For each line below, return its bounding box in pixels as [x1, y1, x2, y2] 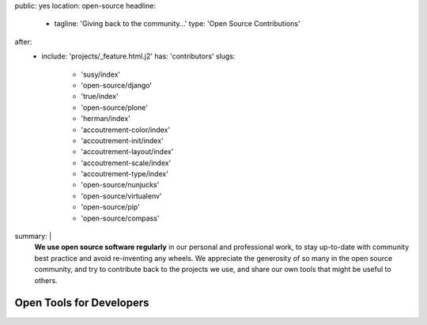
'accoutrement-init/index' [81, 135, 164, 145]
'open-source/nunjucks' [81, 180, 160, 190]
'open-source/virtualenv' [81, 191, 162, 201]
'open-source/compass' [81, 214, 160, 223]
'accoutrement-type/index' [81, 169, 169, 179]
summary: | [14, 232, 52, 241]
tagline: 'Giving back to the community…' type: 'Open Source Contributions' [54, 19, 300, 28]
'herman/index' [81, 114, 130, 123]
